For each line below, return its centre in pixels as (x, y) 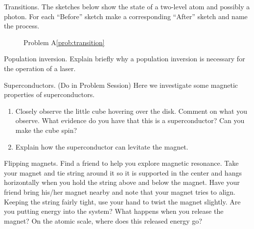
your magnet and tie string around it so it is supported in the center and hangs (123, 172)
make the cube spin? (46, 130)
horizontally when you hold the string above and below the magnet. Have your (122, 182)
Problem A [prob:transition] (64, 42)
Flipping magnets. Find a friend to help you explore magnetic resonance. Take (121, 163)
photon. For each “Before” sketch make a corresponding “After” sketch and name (126, 16)
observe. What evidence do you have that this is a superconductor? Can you (130, 120)
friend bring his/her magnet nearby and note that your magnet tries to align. (120, 191)
